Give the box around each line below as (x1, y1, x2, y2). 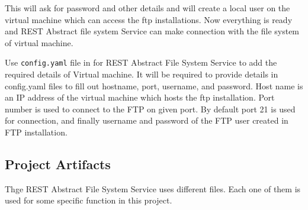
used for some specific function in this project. (5, 194, 172, 206)
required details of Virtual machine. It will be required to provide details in (5, 68, 278, 80)
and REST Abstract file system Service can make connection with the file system (5, 25, 300, 37)
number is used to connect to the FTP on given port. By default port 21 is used (5, 102, 296, 115)
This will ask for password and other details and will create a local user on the (5, 2, 290, 14)
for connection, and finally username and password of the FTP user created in (5, 114, 288, 127)
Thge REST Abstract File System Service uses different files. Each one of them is (5, 182, 301, 195)
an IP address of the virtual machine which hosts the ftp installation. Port (5, 91, 275, 104)
